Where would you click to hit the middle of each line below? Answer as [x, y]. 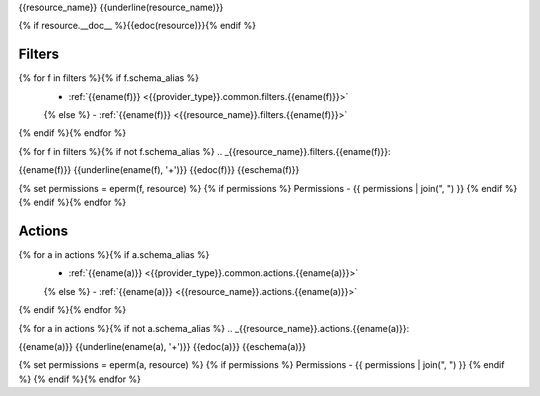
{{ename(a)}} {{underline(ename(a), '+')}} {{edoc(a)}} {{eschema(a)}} [162, 346]
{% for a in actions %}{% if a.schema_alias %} [114, 254]
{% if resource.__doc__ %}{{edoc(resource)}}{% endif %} [137, 26]
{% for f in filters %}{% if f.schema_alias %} [109, 78]
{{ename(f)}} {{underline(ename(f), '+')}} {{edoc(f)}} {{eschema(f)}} [159, 170]
